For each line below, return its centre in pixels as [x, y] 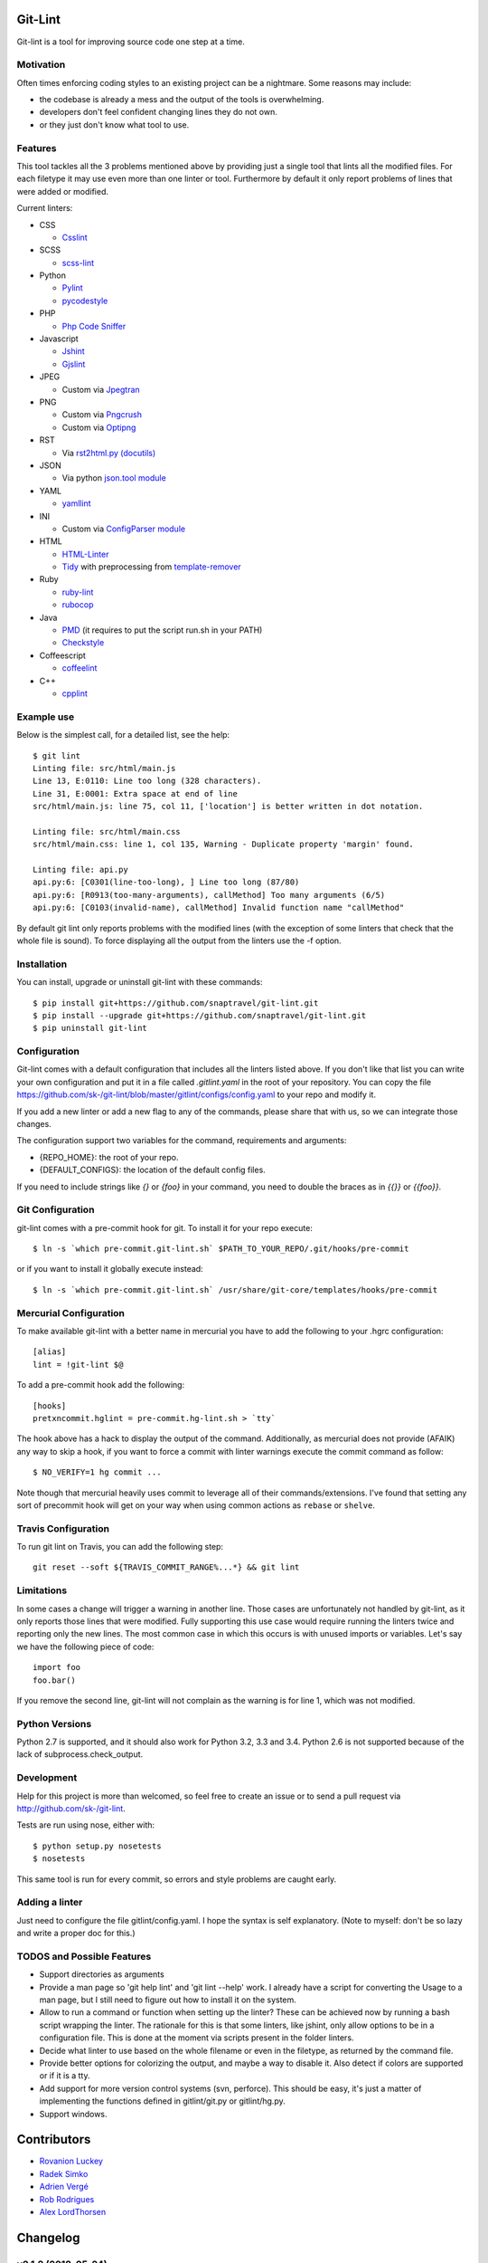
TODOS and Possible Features [84, 1956]
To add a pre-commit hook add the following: [101, 1385]
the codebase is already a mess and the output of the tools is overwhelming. [182, 100]
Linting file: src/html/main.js [104, 768]
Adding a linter [50, 1903]
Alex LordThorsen [73, 2212]
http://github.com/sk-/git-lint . [71, 1809]
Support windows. [73, 2114]
